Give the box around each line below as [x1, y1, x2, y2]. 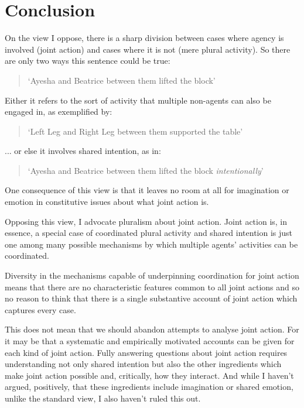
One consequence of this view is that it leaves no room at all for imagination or [5, 184, 289, 196]
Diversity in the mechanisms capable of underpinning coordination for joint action [5, 269, 299, 282]
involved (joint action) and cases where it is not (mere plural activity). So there [5, 43, 291, 55]
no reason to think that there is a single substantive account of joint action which [5, 292, 298, 304]
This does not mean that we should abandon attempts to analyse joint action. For [5, 323, 299, 335]
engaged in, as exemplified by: [5, 105, 112, 118]
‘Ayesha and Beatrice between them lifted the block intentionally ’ [28, 164, 264, 176]
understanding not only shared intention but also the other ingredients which [5, 358, 282, 370]
